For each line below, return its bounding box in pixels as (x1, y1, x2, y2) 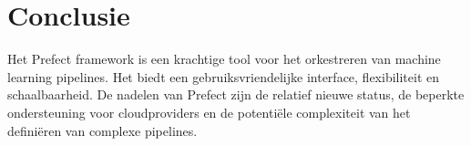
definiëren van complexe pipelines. (7, 120, 198, 140)
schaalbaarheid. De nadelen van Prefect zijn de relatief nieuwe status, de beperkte (7, 85, 465, 104)
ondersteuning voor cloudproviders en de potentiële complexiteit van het (7, 102, 411, 121)
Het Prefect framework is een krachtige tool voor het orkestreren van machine (7, 49, 441, 68)
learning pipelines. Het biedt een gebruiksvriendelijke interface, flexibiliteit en (7, 67, 440, 86)
